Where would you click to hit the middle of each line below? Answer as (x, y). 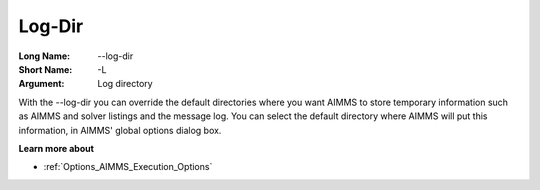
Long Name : (44, 56)
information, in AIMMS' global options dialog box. (120, 130)
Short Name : (45, 69)
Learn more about (56, 148)
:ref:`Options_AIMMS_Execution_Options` (128, 167)
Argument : (41, 84)
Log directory (125, 84)
